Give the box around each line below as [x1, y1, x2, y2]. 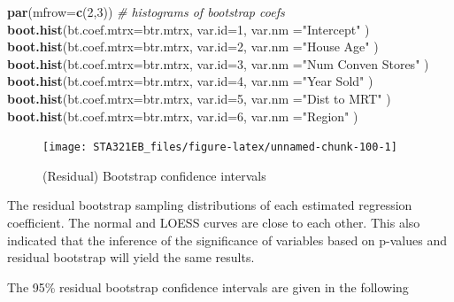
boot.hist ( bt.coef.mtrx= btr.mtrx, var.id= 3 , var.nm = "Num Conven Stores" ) [7, 54, 429, 73]
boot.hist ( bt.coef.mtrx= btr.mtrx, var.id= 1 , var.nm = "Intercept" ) [7, 19, 370, 38]
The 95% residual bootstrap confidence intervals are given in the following [7, 277, 409, 296]
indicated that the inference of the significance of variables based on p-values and [7, 230, 447, 249]
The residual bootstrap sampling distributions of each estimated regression [7, 196, 412, 214]
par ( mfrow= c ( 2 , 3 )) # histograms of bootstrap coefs [7, 3, 285, 20]
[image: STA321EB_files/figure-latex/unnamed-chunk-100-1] [42, 141, 397, 154]
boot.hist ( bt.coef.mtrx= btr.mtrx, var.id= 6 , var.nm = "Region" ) [7, 106, 358, 125]
